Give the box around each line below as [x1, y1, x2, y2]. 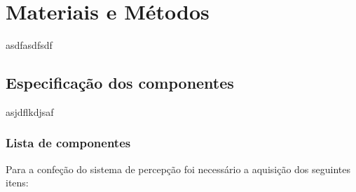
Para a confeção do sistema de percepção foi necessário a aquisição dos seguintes [6, 161, 351, 176]
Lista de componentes [6, 134, 131, 152]
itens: [6, 175, 29, 190]
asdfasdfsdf [6, 38, 53, 52]
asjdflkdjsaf [6, 104, 54, 119]
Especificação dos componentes [6, 72, 234, 94]
